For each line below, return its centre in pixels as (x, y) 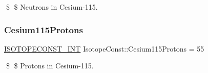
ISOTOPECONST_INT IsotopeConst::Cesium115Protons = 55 (104, 48)
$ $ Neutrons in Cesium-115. (52, 7)
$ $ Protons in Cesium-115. (50, 66)
